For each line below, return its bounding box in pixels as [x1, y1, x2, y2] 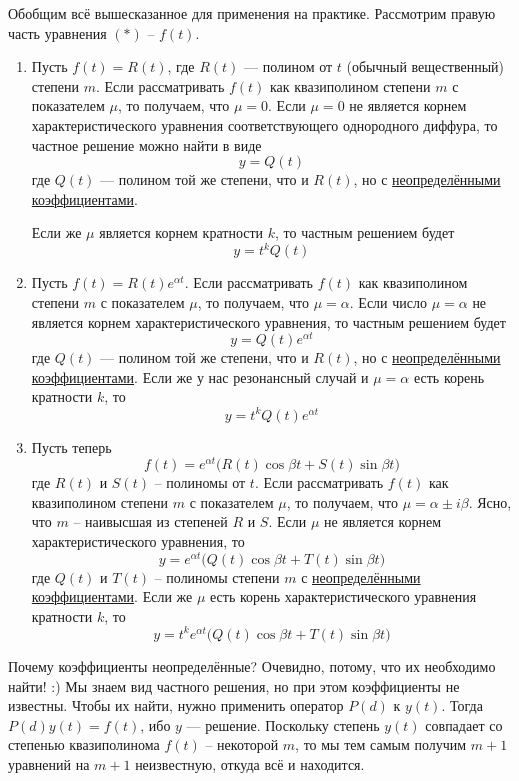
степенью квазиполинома [8, 734, 160, 755]
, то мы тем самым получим [295, 734, 467, 755]
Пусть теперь [31, 436, 112, 457]
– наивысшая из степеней [73, 511, 228, 532]
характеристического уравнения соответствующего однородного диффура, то [31, 114, 498, 135]
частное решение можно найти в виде [31, 134, 262, 155]
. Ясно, [468, 491, 512, 512]
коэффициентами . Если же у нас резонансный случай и [31, 366, 369, 387]
